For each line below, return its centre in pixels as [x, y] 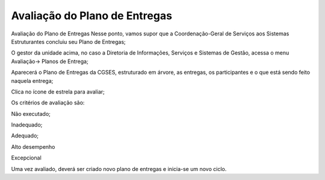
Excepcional [26, 158]
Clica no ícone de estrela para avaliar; [58, 91]
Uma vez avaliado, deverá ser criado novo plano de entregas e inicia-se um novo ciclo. [119, 169]
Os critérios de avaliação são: [48, 103]
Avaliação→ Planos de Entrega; [50, 61]
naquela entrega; [32, 80]
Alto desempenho [33, 146]
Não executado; [31, 113]
